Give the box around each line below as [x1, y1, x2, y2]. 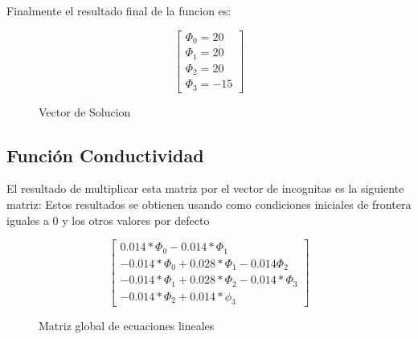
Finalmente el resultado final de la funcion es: [6, 2, 232, 18]
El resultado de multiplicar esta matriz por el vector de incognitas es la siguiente [6, 180, 404, 197]
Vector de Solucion [39, 103, 131, 120]
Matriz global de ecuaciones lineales [39, 317, 215, 334]
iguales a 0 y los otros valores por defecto [6, 211, 210, 228]
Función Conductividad [6, 142, 204, 167]
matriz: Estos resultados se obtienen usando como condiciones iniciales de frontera [6, 195, 412, 212]
